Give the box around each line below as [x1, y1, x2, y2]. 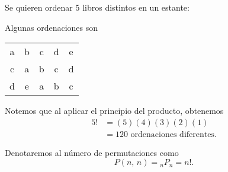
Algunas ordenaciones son [5, 21, 98, 33]
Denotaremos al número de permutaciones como [5, 146, 179, 158]
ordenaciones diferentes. [130, 130, 217, 139]
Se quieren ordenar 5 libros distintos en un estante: [5, 1, 190, 13]
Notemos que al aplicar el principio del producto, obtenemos [5, 104, 224, 117]
